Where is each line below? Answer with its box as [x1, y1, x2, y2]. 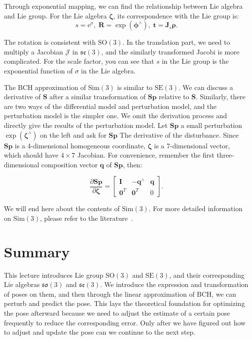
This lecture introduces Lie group [4, 269, 104, 280]
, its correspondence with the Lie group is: [113, 10, 239, 20]
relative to [159, 91, 189, 102]
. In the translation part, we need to [122, 37, 230, 47]
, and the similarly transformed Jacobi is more [101, 46, 239, 56]
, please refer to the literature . [40, 213, 133, 223]
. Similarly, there [196, 91, 246, 102]
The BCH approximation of [4, 82, 86, 92]
